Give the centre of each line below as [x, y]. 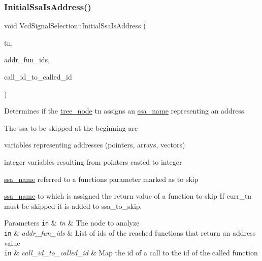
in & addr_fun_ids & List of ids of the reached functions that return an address [130, 233]
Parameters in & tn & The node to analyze [72, 223]
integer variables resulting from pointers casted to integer [93, 161]
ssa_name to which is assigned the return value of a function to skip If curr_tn [128, 196]
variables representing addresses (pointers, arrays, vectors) [95, 145]
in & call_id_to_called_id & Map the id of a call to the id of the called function [131, 253]
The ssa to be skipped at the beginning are [71, 127]
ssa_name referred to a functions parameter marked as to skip [101, 179]
